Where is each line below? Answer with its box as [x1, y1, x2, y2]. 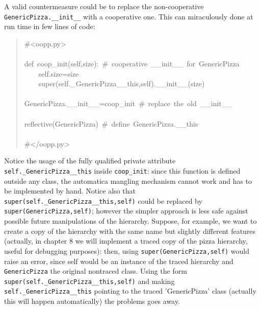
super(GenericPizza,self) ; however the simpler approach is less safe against [4, 205, 248, 216]
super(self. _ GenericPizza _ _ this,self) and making [4, 275, 175, 286]
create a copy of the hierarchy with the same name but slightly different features [4, 225, 256, 236]
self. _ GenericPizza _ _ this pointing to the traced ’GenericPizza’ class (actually [4, 285, 256, 296]
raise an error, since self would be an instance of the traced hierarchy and [4, 255, 233, 266]
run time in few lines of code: [4, 21, 95, 32]
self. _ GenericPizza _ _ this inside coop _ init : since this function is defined [4, 165, 241, 176]
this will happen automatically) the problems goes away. [4, 296, 180, 306]
